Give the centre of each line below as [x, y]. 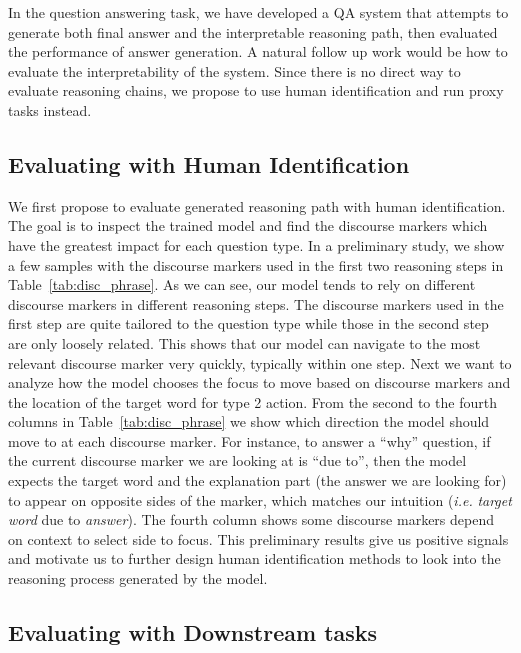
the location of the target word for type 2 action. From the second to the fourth [252, 401]
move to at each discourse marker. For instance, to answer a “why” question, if [249, 440]
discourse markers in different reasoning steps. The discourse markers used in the [256, 303]
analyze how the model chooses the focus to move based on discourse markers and [259, 382]
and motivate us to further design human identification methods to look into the [254, 558]
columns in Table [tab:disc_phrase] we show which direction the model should [249, 421]
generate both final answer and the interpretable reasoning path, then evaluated [253, 31]
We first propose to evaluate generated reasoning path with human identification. [257, 205]
